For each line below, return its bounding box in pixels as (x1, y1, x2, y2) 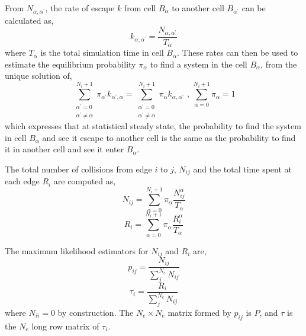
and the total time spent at (193, 162, 292, 175)
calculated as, (5, 14, 54, 27)
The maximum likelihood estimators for (5, 244, 149, 257)
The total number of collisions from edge (5, 162, 152, 175)
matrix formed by (168, 306, 231, 318)
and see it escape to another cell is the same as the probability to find (42, 131, 296, 143)
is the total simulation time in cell (40, 46, 164, 59)
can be (241, 2, 266, 14)
